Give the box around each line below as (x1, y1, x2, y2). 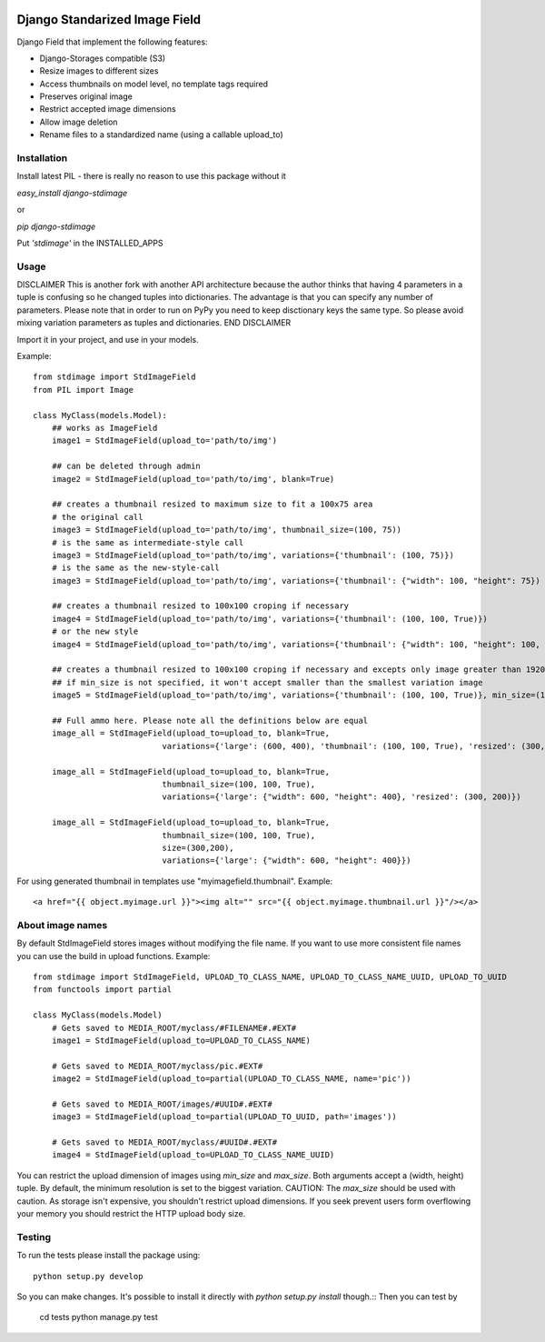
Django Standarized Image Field (16, 12, 202, 27)
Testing (16, 1230, 52, 1243)
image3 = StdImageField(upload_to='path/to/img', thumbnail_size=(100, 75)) (51, 525, 402, 536)
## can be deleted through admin (51, 461, 202, 472)
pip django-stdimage (16, 221, 96, 232)
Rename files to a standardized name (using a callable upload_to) (39, 129, 283, 140)
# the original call (51, 512, 144, 522)
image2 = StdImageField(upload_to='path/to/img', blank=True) (51, 474, 335, 484)
